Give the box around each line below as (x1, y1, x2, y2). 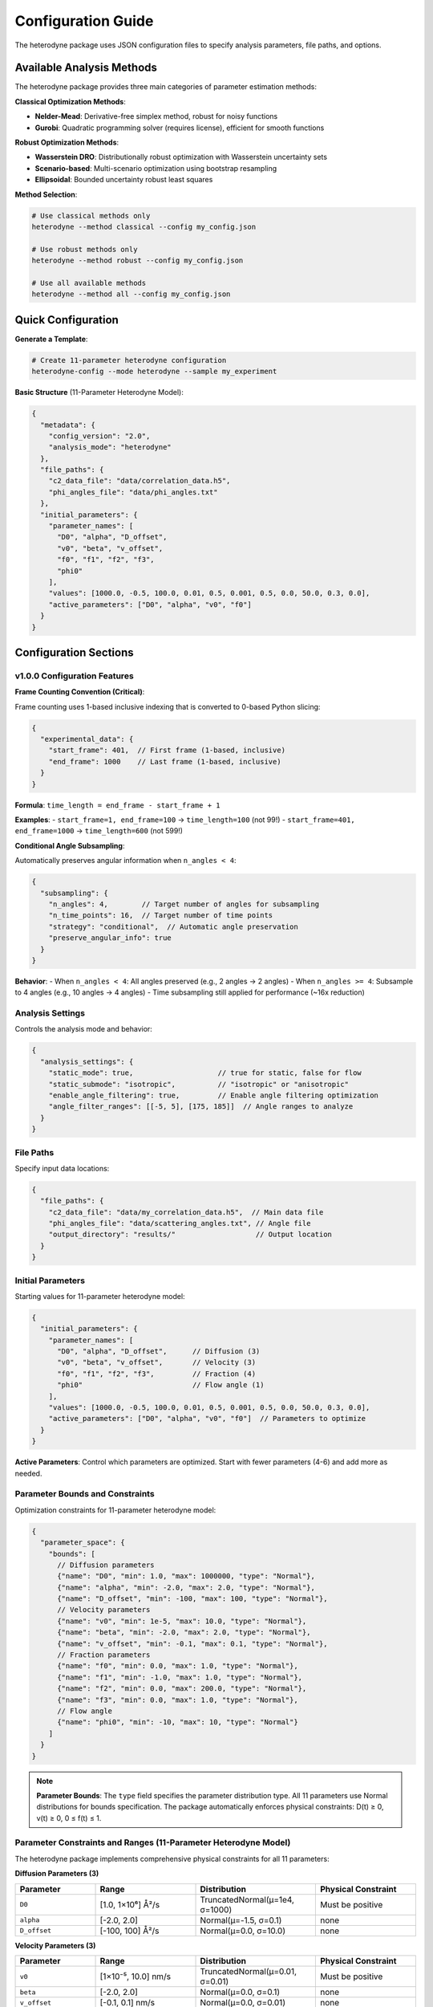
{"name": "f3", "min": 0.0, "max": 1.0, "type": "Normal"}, (57, 1695, 298, 1704)
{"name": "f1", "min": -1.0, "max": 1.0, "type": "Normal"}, (57, 1672, 303, 1682)
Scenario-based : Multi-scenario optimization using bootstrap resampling (34, 163, 277, 173)
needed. (14, 1468, 42, 1478)
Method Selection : (14, 189, 78, 199)
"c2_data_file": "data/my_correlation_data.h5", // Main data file (48, 1207, 324, 1216)
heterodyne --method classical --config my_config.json (31, 222, 257, 231)
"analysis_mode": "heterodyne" (48, 442, 172, 452)
